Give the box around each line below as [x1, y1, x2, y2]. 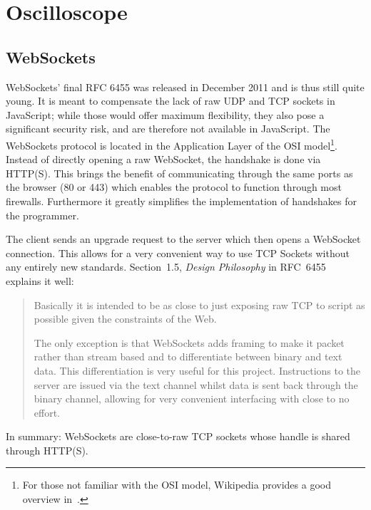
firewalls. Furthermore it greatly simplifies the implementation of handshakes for [6, 193, 357, 208]
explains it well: [6, 273, 74, 288]
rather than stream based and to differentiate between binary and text [34, 349, 342, 364]
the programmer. [6, 207, 79, 222]
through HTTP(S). [6, 442, 88, 457]
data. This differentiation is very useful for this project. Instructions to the [34, 363, 361, 378]
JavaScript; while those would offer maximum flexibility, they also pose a [6, 107, 325, 122]
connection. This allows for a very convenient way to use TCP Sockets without [6, 245, 350, 260]
